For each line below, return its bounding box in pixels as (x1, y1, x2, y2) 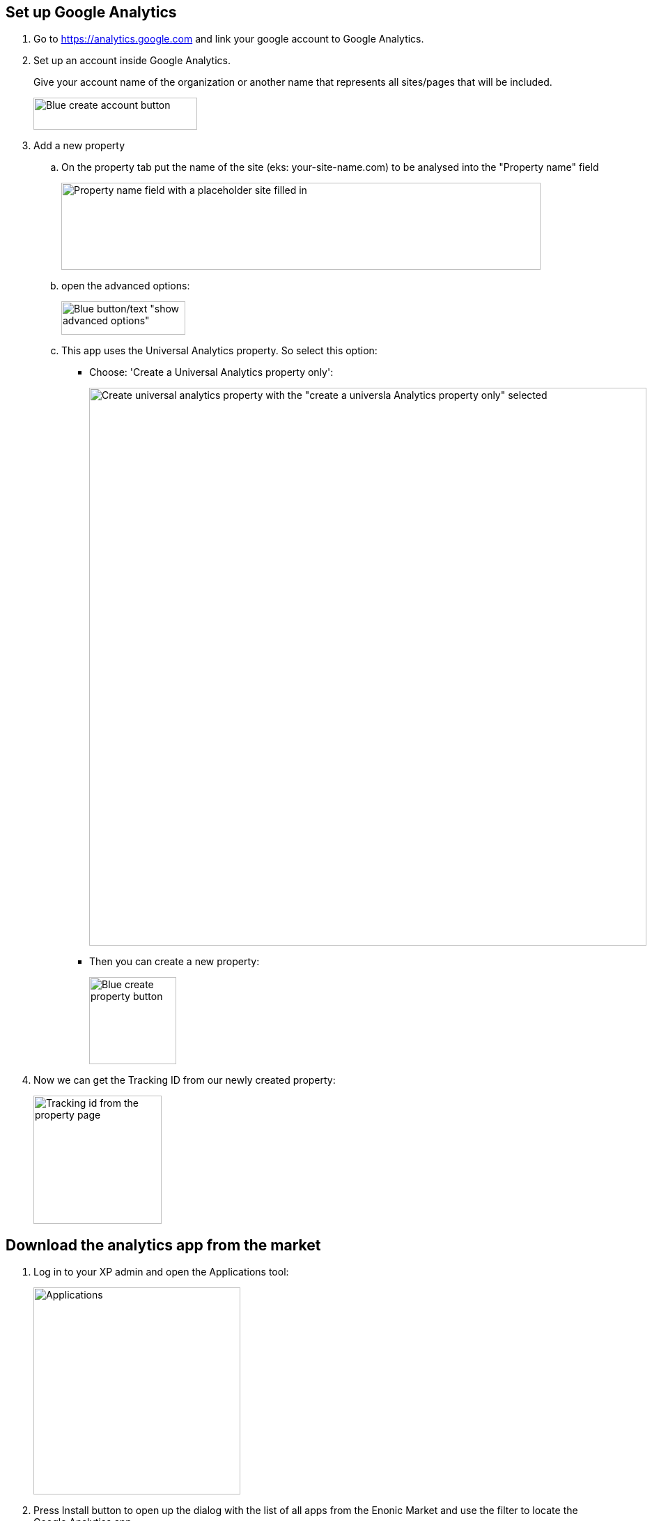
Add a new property (33, 139, 125, 152)
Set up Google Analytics (6, 3, 177, 21)
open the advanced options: (61, 280, 190, 292)
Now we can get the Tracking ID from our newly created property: (33, 1074, 336, 1087)
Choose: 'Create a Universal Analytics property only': (89, 366, 334, 379)
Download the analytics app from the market (6, 1236, 321, 1254)
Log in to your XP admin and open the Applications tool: (33, 1266, 289, 1278)
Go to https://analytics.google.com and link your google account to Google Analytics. (33, 33, 424, 45)
